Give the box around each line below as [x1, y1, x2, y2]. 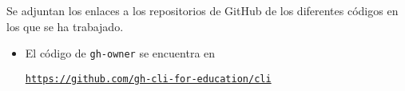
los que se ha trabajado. [6, 18, 124, 34]
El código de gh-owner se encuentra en [25, 45, 216, 61]
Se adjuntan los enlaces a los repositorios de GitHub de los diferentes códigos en [6, 2, 399, 18]
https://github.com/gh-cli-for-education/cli [25, 73, 272, 85]
